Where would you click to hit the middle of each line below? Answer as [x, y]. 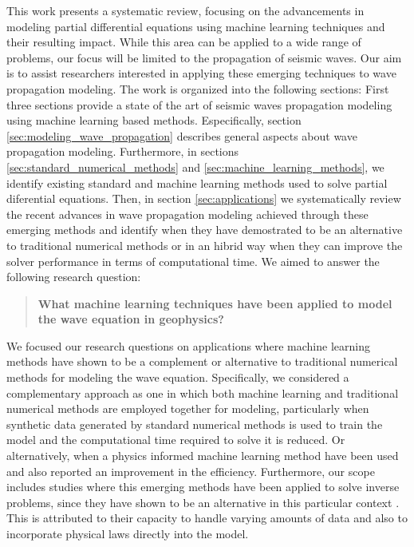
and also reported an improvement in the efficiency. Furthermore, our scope [191, 471]
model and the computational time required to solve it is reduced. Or [176, 440]
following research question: [74, 277]
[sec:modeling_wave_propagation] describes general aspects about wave [182, 135]
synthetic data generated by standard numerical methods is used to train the [195, 424]
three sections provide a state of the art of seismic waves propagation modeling [199, 104]
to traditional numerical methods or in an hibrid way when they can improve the [205, 245]
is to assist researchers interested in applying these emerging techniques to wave [201, 73]
